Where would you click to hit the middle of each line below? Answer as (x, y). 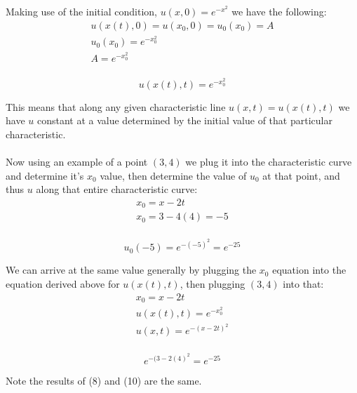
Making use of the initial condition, (81, 11)
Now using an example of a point (77, 161)
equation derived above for (63, 283)
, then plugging (213, 283)
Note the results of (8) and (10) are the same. (104, 380)
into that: (303, 283)
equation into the (309, 270)
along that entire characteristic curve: (117, 189)
